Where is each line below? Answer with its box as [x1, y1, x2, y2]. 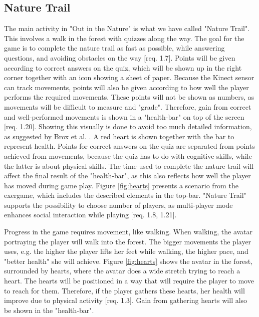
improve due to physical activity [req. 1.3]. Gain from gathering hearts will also [4, 295, 247, 305]
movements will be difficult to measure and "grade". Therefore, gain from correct [4, 101, 251, 112]
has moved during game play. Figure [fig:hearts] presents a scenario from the [4, 180, 238, 190]
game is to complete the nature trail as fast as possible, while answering [4, 43, 225, 53]
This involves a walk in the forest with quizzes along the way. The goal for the [4, 33, 244, 43]
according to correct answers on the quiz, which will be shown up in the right [4, 62, 242, 73]
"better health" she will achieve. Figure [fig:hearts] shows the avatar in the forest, [4, 255, 253, 266]
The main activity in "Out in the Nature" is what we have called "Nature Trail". [4, 23, 250, 34]
